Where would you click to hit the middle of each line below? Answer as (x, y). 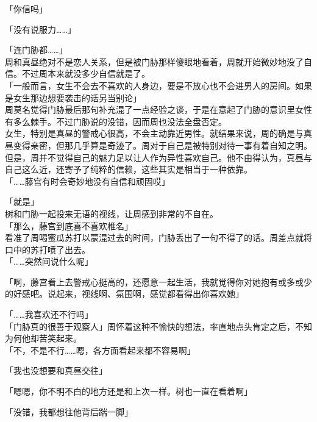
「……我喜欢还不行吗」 (49, 314)
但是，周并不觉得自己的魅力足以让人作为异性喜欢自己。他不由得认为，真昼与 (158, 157)
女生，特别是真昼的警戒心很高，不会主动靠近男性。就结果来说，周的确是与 (154, 133)
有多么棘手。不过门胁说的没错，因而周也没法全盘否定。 (116, 121)
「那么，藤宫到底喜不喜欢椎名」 (69, 225)
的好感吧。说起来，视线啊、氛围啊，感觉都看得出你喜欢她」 (124, 294)
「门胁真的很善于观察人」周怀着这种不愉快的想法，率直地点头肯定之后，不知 (158, 326)
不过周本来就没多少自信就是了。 (86, 73)
